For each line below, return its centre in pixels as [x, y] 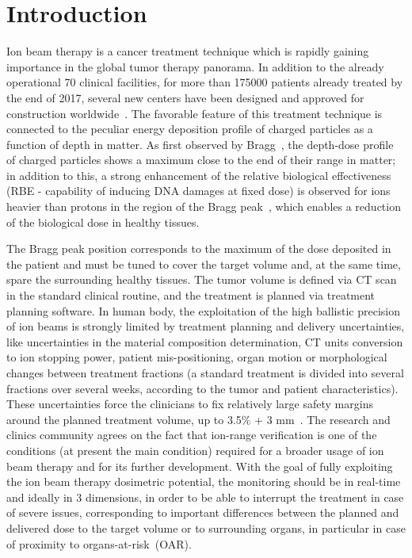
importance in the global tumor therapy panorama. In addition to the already [195, 66]
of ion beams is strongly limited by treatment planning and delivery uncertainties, [206, 326]
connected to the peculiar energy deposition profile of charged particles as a [190, 129]
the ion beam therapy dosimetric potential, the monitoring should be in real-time [204, 482]
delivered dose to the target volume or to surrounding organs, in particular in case [206, 527]
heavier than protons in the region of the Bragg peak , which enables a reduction [204, 206]
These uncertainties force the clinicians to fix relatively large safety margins [190, 404]
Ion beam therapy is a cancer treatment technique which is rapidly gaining [188, 51]
